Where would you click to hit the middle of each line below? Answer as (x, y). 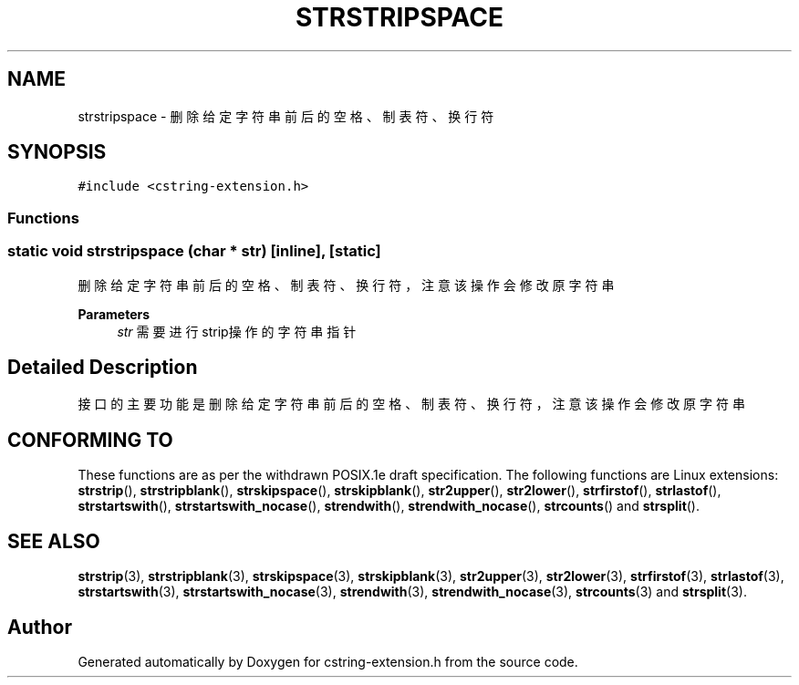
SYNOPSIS (57, 152)
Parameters (114, 314)
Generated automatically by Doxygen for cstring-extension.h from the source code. (328, 661)
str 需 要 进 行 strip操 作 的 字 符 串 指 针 (237, 331)
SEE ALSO (54, 541)
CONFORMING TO (90, 440)
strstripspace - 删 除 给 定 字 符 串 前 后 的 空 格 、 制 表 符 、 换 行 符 (286, 116)
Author (40, 627)
